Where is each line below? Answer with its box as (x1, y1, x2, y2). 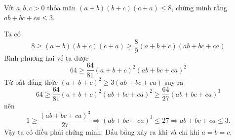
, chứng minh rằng (171, 2, 228, 12)
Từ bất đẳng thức (4, 76, 58, 87)
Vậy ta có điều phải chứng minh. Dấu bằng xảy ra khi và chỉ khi (4, 127, 199, 137)
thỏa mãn (47, 2, 76, 12)
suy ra (164, 76, 184, 87)
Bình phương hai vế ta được (4, 52, 89, 63)
